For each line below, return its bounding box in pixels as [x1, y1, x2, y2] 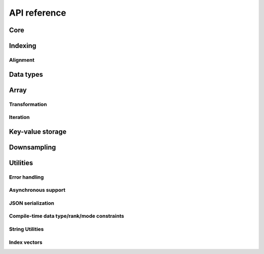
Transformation [9, 101, 47, 108]
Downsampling [9, 143, 56, 151]
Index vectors [9, 239, 43, 246]
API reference [9, 7, 66, 18]
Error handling [9, 174, 44, 181]
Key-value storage [9, 127, 67, 136]
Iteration [9, 114, 30, 121]
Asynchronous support [9, 186, 66, 193]
